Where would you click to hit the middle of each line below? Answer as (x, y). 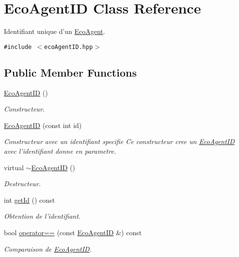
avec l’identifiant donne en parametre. (60, 151)
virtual (14, 167)
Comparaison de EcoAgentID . (48, 249)
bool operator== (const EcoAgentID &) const (73, 232)
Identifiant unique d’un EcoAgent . (55, 31)
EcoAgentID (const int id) (43, 125)
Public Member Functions (70, 72)
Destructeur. (23, 184)
